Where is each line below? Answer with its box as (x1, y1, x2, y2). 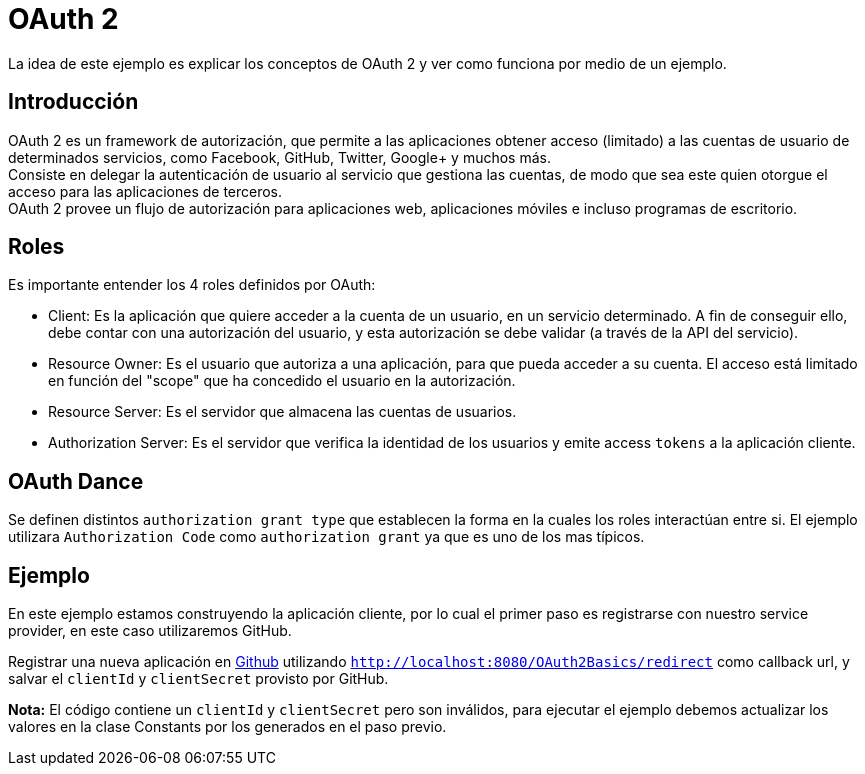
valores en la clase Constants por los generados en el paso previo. (8, 718, 447, 736)
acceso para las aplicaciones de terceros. (8, 182, 283, 200)
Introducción (8, 89, 139, 115)
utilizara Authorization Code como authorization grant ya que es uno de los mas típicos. (8, 528, 645, 546)
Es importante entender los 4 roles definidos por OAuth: (8, 276, 376, 294)
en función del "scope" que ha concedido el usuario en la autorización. (48, 372, 516, 390)
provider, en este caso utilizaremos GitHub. (8, 622, 292, 640)
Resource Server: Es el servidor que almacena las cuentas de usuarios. (48, 403, 517, 421)
